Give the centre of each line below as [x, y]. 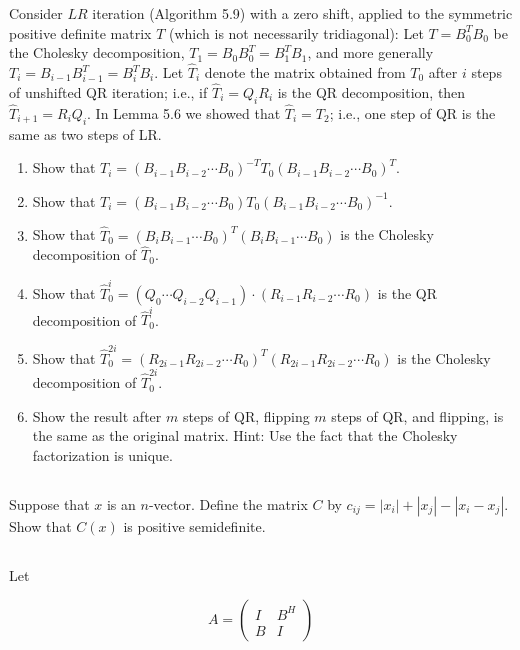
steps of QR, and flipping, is [417, 415]
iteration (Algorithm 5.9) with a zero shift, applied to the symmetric [302, 13]
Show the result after [97, 415]
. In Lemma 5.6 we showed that [184, 112]
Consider [36, 13]
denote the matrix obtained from [305, 72]
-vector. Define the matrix [228, 503]
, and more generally [370, 52]
